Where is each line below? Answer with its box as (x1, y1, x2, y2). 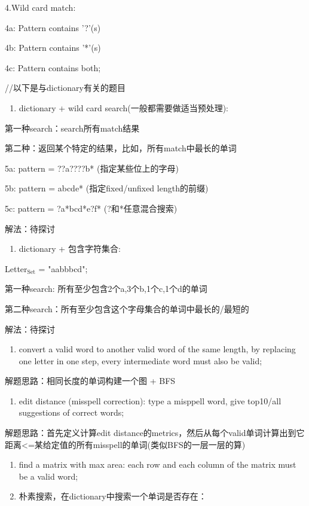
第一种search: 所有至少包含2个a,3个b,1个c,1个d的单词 (5, 282, 207, 295)
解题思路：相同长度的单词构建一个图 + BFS (5, 374, 176, 387)
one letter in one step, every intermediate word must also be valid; (19, 354, 262, 367)
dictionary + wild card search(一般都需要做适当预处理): (19, 101, 229, 114)
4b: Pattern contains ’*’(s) (5, 41, 101, 54)
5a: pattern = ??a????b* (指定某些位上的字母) (5, 161, 179, 174)
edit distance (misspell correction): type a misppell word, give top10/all (19, 394, 282, 407)
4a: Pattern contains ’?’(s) (5, 21, 101, 33)
